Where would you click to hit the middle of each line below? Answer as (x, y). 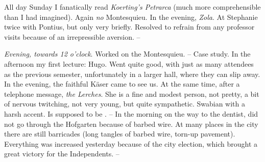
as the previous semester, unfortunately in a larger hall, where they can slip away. (132, 74)
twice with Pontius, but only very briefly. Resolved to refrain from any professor (129, 27)
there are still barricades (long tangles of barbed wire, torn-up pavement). (120, 134)
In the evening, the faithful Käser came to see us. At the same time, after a (122, 84)
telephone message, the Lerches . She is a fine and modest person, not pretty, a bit (132, 93)
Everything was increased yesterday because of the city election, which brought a (131, 143)
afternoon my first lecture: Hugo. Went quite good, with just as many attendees (129, 63)
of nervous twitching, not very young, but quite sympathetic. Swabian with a (125, 104)
